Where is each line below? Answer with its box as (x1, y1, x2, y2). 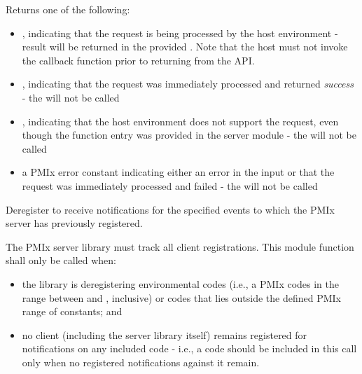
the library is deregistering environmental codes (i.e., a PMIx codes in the (22, 276, 340, 291)
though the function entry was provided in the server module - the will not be (22, 127, 356, 142)
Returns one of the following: (6, 2, 130, 16)
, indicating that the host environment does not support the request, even (22, 113, 339, 128)
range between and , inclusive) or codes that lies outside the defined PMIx (22, 290, 341, 305)
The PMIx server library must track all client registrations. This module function (6, 239, 354, 254)
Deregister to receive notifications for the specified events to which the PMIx (6, 202, 335, 216)
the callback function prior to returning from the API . (22, 53, 255, 67)
